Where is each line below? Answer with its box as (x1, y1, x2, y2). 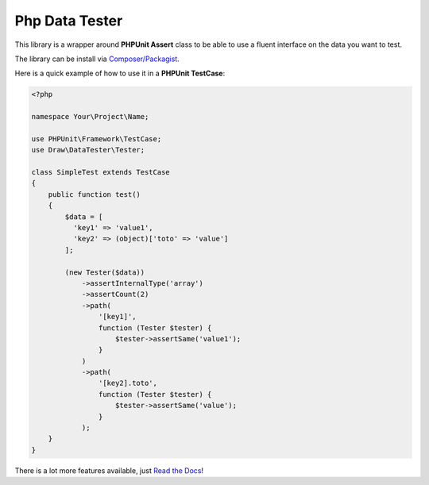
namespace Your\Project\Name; (31, 112, 149, 121)
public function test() (48, 190, 141, 198)
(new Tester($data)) (64, 268, 145, 277)
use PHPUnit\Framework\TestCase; (31, 134, 162, 143)
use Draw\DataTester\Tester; (31, 145, 145, 155)
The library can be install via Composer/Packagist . (14, 54, 180, 64)
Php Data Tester (14, 12, 123, 29)
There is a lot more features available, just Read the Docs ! (14, 465, 204, 475)
